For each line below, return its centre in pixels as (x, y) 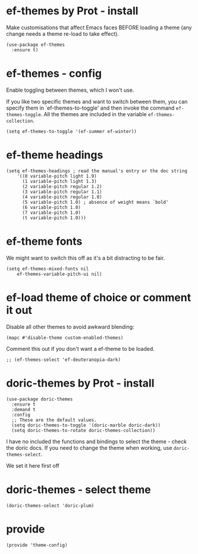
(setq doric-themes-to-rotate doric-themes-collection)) (84, 430)
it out (19, 310)
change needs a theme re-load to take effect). (62, 33)
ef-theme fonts (44, 241)
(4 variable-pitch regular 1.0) (62, 197)
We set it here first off (33, 465)
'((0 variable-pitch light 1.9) (57, 176)
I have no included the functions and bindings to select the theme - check (97, 441)
